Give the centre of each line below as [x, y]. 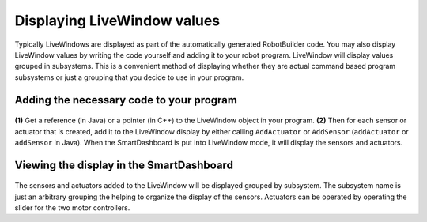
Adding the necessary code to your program [126, 100]
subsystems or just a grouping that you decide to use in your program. [129, 77]
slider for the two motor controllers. [72, 208]
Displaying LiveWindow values [117, 21]
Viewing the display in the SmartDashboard [124, 165]
